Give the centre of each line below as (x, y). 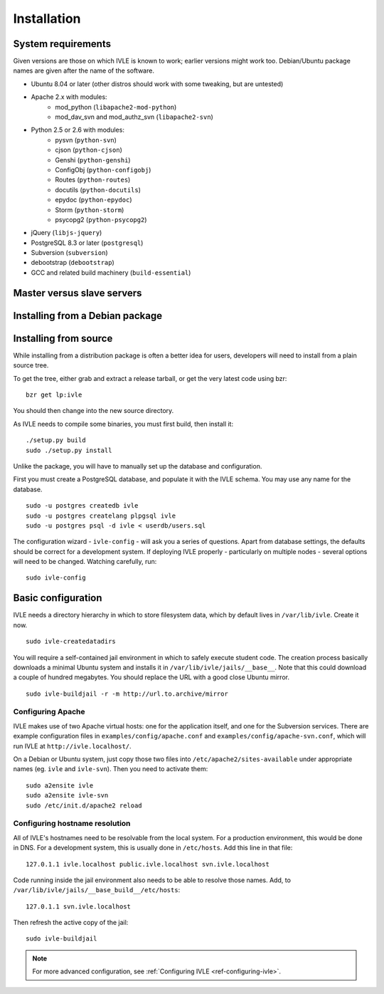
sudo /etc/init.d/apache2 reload (84, 805)
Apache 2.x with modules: (69, 97)
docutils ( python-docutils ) (98, 189)
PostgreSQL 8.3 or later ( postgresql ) (87, 243)
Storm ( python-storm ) (90, 209)
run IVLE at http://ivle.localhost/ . (72, 746)
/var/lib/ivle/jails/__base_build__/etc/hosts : (97, 890)
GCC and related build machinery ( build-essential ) (111, 272)
